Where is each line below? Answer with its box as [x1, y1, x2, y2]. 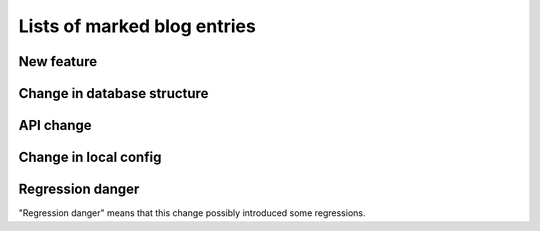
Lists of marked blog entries [18, 15, 257, 37]
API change [18, 117, 92, 134]
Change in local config [18, 149, 162, 166]
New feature [18, 53, 98, 70]
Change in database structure [18, 85, 209, 102]
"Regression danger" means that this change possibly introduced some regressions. [18, 207, 366, 219]
